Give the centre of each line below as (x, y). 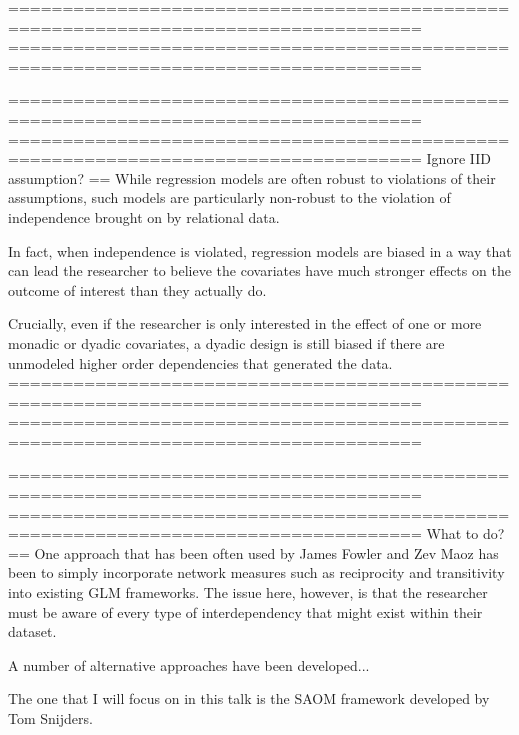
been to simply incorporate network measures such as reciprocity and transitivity (256, 572)
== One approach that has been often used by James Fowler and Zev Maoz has (253, 552)
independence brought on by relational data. (144, 216)
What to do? (465, 533)
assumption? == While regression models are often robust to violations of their (252, 177)
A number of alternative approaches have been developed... (189, 664)
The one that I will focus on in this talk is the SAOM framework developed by (249, 698)
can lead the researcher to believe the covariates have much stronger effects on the (259, 270)
